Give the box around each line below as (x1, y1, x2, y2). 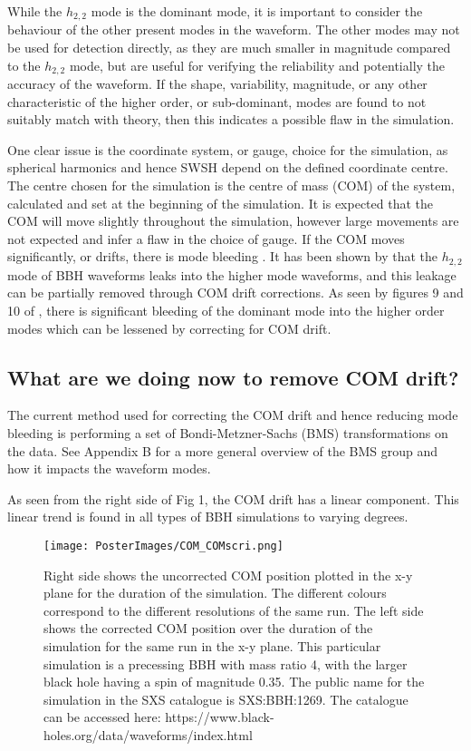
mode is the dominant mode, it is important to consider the (91, 2, 423, 20)
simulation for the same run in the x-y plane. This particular (43, 637, 381, 656)
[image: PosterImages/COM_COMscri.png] (43, 540, 284, 553)
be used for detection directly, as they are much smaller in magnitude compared (7, 38, 451, 57)
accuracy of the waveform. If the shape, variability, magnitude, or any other (7, 74, 428, 93)
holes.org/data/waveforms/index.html (43, 726, 253, 745)
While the (7, 2, 62, 20)
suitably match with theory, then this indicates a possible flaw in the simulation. (7, 110, 455, 129)
